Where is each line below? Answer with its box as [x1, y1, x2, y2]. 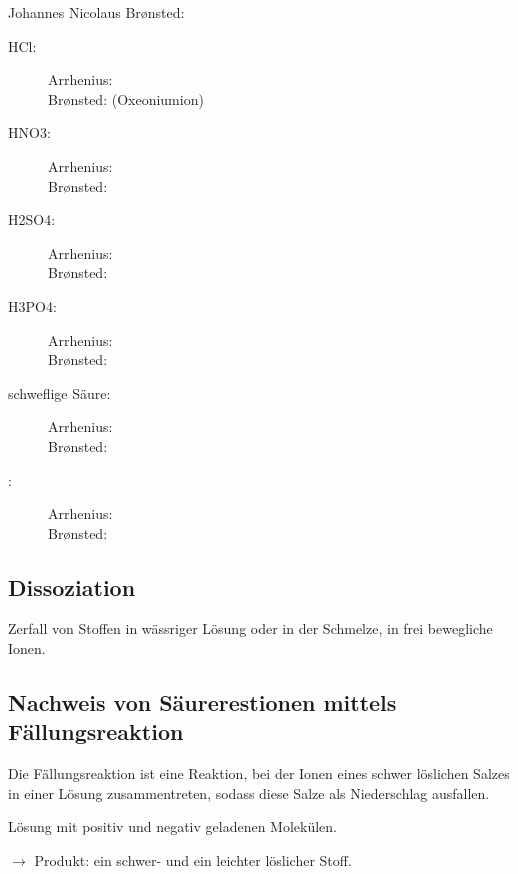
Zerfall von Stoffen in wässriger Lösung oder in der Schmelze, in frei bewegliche [8, 618, 493, 639]
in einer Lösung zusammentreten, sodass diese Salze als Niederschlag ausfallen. [8, 782, 490, 803]
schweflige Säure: [8, 382, 111, 403]
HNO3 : [8, 122, 51, 143]
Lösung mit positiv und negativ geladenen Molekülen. [8, 816, 337, 837]
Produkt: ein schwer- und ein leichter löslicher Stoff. [34, 850, 352, 871]
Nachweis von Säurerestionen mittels [8, 687, 397, 718]
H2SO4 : [8, 209, 56, 230]
